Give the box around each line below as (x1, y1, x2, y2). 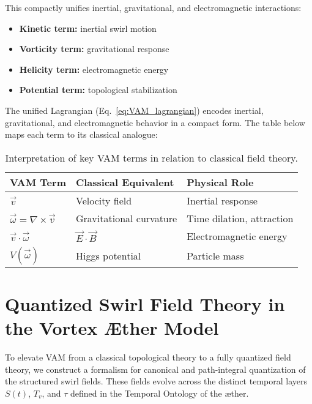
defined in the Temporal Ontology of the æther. (70, 386, 249, 399)
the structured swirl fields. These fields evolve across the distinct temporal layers (5, 375, 307, 387)
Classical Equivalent (75, 174, 174, 189)
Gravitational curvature (75, 211, 177, 225)
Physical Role (187, 174, 254, 189)
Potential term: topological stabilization (19, 83, 177, 96)
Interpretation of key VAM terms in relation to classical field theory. (5, 150, 298, 165)
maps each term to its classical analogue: (5, 128, 158, 141)
